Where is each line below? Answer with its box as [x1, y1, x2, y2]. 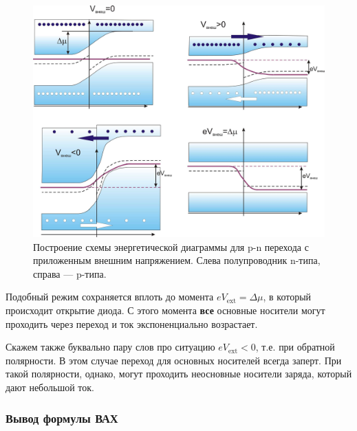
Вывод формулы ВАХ [6, 409, 118, 426]
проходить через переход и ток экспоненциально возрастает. [6, 316, 258, 331]
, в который [263, 289, 312, 304]
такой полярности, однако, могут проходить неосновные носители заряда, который [6, 366, 352, 381]
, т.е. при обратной [255, 340, 335, 354]
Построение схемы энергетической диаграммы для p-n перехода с [33, 239, 309, 254]
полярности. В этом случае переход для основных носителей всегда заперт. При [6, 353, 342, 367]
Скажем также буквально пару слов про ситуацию [6, 340, 215, 354]
